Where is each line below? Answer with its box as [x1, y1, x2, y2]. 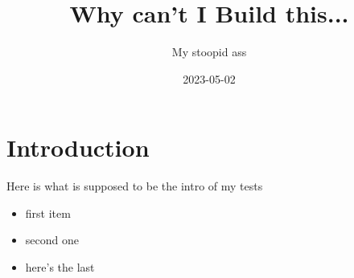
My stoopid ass [171, 43, 247, 60]
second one [25, 231, 79, 248]
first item [25, 204, 71, 221]
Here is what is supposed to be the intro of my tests [6, 178, 263, 194]
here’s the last [25, 259, 95, 276]
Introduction [6, 131, 150, 164]
